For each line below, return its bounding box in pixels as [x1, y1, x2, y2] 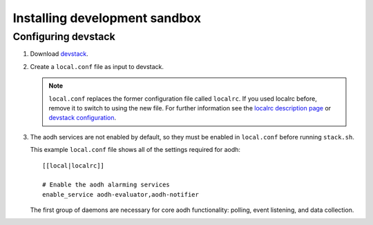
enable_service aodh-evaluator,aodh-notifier [42, 190, 200, 198]
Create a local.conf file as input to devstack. [30, 62, 164, 70]
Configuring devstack [12, 30, 115, 43]
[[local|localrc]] [42, 162, 105, 169]
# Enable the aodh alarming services [42, 181, 171, 189]
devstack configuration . [48, 114, 117, 122]
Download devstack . [30, 50, 89, 58]
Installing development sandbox [12, 10, 202, 26]
